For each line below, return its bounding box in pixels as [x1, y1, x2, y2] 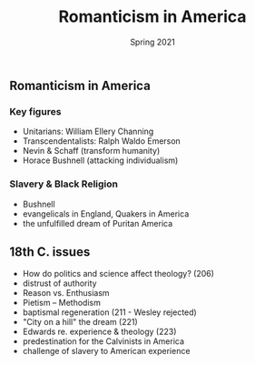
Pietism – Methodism [22, 298, 102, 309]
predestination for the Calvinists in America [22, 336, 184, 347]
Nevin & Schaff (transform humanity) [22, 146, 161, 157]
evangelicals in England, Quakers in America [22, 208, 190, 219]
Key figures [9, 105, 62, 117]
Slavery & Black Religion [9, 177, 119, 190]
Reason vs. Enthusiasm [22, 288, 111, 299]
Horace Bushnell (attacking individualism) [22, 155, 179, 166]
